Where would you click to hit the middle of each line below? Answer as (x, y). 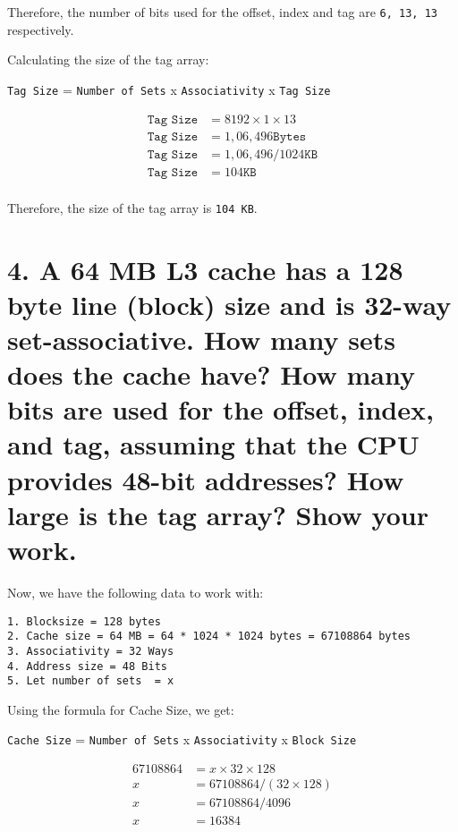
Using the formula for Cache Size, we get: (121, 709)
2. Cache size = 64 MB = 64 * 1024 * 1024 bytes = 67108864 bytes (209, 637)
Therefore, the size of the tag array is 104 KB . (132, 207)
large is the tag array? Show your (218, 514)
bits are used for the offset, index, (221, 409)
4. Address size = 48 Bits (87, 666)
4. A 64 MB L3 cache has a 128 (205, 269)
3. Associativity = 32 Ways (91, 651)
